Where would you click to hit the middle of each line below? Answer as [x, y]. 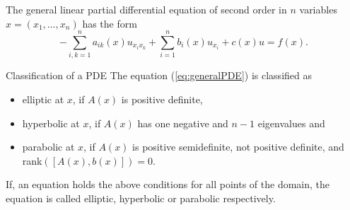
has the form [110, 23]
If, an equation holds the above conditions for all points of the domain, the [168, 184]
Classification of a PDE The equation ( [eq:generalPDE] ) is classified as [159, 75]
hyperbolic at [51, 123]
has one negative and [183, 123]
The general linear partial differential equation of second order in [146, 9]
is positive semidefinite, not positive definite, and [238, 147]
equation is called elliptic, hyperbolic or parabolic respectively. [141, 198]
